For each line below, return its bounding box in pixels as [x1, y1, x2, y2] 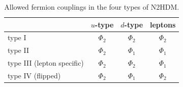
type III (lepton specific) [8, 57, 84, 68]
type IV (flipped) [8, 70, 61, 80]
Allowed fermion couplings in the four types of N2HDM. [4, 2, 179, 12]
